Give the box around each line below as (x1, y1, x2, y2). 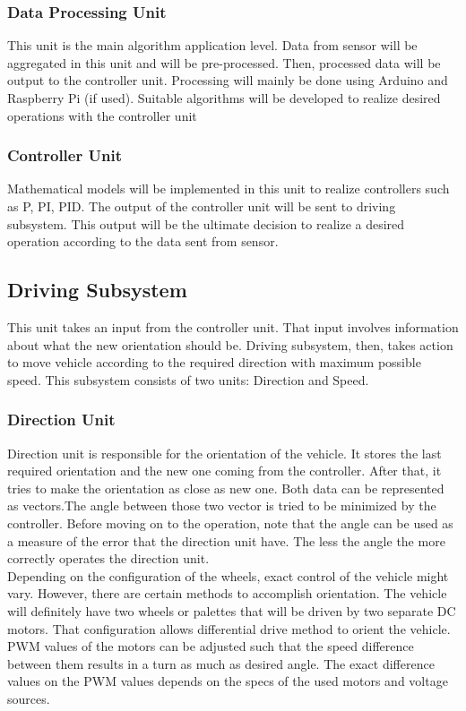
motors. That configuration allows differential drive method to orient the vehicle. (7, 619, 451, 638)
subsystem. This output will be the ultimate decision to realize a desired (7, 214, 405, 233)
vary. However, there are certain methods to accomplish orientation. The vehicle (7, 584, 447, 603)
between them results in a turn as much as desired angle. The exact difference (7, 654, 435, 672)
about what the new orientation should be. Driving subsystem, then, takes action (7, 335, 453, 354)
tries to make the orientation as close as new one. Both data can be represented (7, 478, 444, 497)
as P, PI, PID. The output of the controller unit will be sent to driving (7, 197, 396, 215)
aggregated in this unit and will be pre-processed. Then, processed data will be (7, 53, 441, 72)
